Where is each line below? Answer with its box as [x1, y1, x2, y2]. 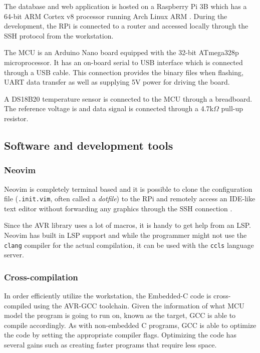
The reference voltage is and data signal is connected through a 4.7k [4, 103, 213, 114]
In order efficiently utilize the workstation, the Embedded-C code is [4, 290, 211, 301]
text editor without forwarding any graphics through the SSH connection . [4, 203, 232, 213]
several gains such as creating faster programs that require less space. [4, 339, 217, 349]
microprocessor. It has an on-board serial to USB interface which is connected [4, 57, 243, 67]
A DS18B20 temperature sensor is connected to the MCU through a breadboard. [4, 93, 252, 104]
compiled [4, 300, 32, 310]
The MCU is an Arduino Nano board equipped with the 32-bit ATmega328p [4, 47, 239, 58]
